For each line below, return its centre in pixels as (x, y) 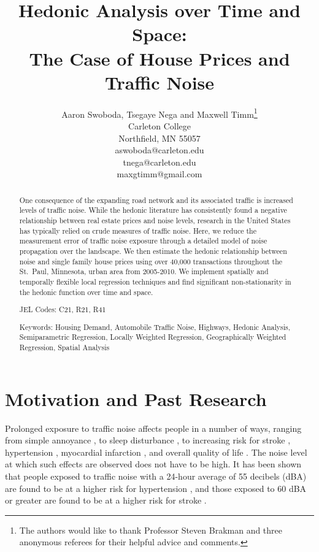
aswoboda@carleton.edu (159, 150)
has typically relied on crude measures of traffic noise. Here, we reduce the (138, 230)
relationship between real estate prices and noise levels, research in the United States (155, 220)
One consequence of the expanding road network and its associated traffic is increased (156, 200)
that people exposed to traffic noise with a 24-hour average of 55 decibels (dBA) (156, 476)
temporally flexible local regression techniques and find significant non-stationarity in (155, 281)
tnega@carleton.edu (159, 162)
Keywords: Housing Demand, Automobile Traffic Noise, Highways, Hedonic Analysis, (155, 327)
